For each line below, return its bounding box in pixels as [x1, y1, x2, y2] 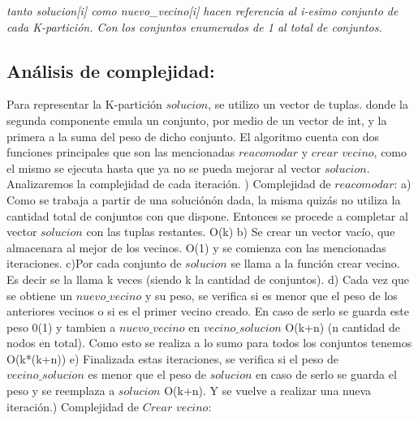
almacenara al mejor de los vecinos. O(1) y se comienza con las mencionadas [6, 238, 386, 256]
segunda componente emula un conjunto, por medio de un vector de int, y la [6, 111, 387, 128]
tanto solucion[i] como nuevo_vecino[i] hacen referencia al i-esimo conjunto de [6, 2, 399, 19]
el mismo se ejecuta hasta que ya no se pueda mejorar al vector [6, 159, 321, 176]
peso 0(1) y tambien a [6, 318, 116, 335]
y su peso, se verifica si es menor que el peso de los [144, 286, 398, 303]
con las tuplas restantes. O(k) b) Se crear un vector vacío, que [86, 223, 395, 240]
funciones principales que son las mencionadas [6, 144, 235, 161]
